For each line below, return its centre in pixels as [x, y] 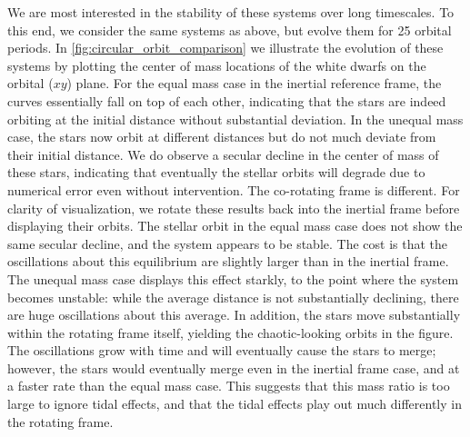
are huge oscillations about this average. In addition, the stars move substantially [234, 315]
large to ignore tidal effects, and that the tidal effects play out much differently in [235, 404]
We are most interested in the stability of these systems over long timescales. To [231, 12]
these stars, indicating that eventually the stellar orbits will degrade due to [216, 172]
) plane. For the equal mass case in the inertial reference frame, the [254, 83]
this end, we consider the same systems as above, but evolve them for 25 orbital [230, 30]
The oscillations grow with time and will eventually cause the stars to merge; [222, 350]
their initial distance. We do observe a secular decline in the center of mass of [223, 154]
